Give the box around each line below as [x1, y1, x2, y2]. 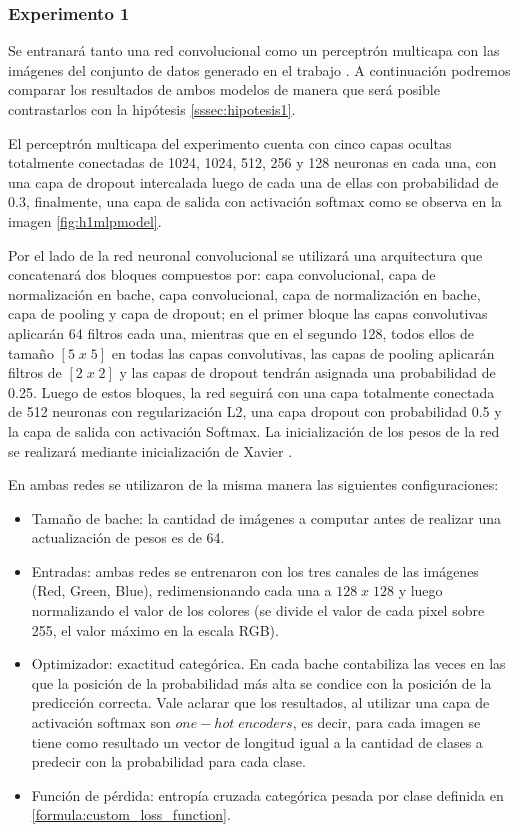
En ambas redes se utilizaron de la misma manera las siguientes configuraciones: [8, 474, 499, 495]
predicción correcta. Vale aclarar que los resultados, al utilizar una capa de [31, 692, 490, 713]
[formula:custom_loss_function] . [31, 804, 231, 825]
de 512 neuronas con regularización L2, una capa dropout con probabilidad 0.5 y [8, 401, 502, 422]
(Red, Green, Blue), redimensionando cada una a [31, 580, 332, 601]
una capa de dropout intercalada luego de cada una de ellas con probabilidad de [8, 171, 499, 192]
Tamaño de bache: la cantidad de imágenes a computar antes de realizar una [31, 507, 502, 528]
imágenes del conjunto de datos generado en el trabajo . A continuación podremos [8, 59, 511, 80]
